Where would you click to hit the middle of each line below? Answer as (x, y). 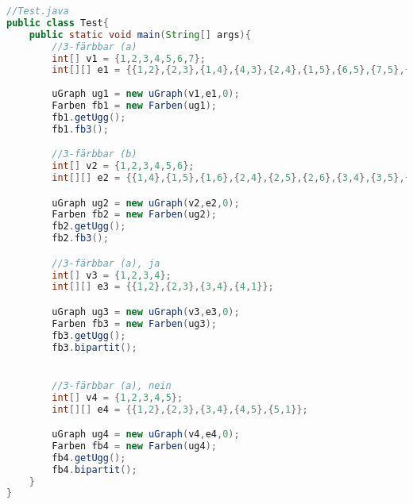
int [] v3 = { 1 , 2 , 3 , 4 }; (112, 275)
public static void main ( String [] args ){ (140, 35)
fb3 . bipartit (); (95, 347)
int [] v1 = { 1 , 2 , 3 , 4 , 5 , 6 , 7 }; (129, 58)
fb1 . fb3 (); (80, 129)
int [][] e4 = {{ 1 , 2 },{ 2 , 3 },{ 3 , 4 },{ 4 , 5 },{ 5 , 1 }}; (180, 409)
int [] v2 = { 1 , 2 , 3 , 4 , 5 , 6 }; (123, 166)
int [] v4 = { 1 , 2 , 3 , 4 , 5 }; (118, 397)
